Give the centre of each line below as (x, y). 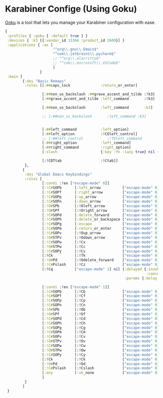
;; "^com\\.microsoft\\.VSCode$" (86, 63)
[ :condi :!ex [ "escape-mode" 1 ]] (76, 287)
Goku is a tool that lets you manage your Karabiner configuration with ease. (81, 22)
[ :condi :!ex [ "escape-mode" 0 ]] (76, 183)
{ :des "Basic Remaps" (44, 81)
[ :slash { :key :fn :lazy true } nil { (101, 152)
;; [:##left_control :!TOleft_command (92, 138)
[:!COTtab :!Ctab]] (80, 161)
